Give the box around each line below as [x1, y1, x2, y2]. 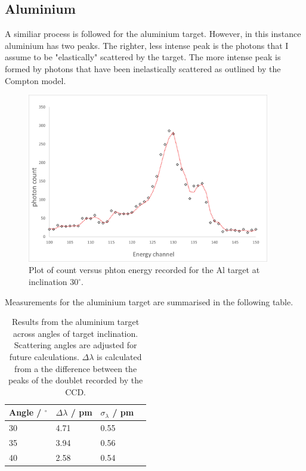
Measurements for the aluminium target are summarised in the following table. [5, 295, 293, 308]
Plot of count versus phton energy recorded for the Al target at [29, 264, 260, 276]
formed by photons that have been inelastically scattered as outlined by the [5, 62, 281, 75]
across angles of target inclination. [13, 327, 138, 339]
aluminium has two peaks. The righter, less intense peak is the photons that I [5, 39, 289, 51]
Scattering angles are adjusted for [14, 339, 137, 351]
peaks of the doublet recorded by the [8, 374, 143, 386]
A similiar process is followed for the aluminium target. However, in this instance [5, 27, 301, 40]
